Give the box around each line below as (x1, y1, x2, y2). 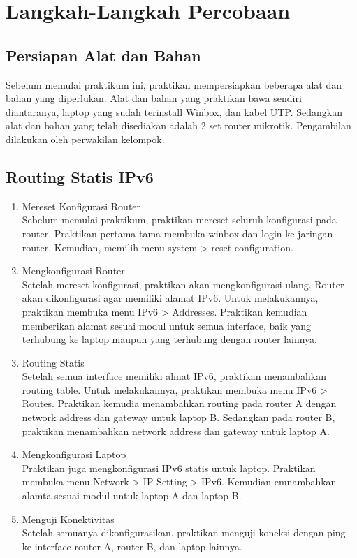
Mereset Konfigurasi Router (22, 198, 141, 213)
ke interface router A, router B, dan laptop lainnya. (22, 538, 242, 553)
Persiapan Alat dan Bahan (6, 44, 201, 66)
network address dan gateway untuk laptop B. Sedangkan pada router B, (22, 410, 335, 425)
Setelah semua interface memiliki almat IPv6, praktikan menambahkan (22, 369, 326, 383)
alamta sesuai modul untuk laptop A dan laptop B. (22, 488, 242, 503)
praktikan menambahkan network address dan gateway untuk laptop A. (22, 423, 330, 438)
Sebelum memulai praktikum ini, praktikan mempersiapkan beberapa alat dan (6, 77, 342, 91)
